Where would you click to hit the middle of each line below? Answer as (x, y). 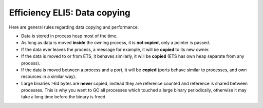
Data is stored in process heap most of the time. (69, 36)
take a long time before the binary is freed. (64, 97)
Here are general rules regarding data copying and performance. (74, 27)
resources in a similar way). (49, 77)
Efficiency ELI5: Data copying (70, 13)
